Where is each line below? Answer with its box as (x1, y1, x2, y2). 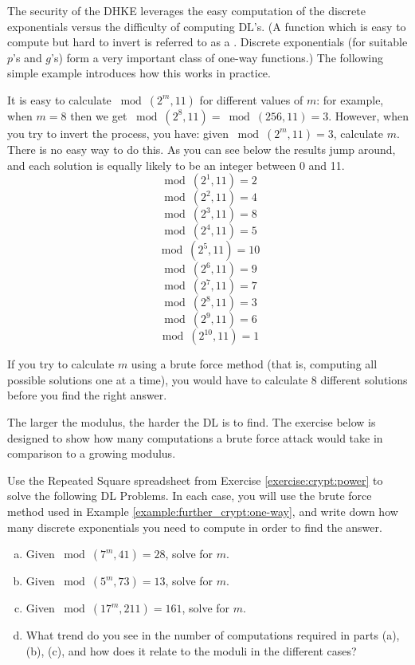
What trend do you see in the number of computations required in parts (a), (25, 627, 400, 643)
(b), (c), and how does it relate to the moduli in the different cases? (25, 642, 357, 659)
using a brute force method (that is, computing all (131, 356, 378, 372)
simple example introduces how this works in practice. (7, 65, 271, 81)
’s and (13, 49, 42, 65)
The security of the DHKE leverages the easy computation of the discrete (7, 2, 366, 18)
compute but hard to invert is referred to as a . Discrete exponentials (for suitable (7, 33, 408, 50)
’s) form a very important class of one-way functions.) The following (51, 49, 383, 65)
